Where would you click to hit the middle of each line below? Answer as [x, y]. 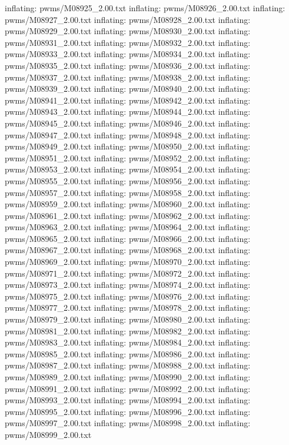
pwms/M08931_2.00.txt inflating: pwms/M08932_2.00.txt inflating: [128, 42]
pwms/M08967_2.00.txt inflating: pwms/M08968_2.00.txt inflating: [128, 250]
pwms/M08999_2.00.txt [48, 434]
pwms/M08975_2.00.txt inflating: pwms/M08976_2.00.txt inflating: [128, 296]
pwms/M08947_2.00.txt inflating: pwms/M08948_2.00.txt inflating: [128, 135]
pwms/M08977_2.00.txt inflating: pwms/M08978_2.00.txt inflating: [128, 308]
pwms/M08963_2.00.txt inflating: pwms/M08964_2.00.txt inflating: [128, 227]
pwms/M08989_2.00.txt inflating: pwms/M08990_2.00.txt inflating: [128, 377]
